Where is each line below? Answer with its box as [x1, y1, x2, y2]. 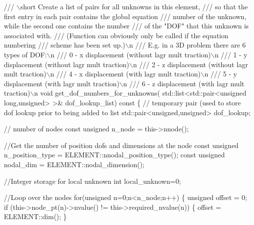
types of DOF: [4, 49, 47, 59]
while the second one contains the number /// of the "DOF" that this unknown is [4, 21, 249, 31]
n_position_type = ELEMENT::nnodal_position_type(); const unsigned [4, 150, 225, 160]
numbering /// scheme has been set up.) [4, 40, 125, 50]
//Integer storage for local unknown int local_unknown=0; [4, 175, 181, 186]
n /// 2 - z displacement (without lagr [133, 59, 248, 69]
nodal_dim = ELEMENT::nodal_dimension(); [4, 159, 145, 169]
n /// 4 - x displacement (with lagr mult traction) [50, 69, 201, 79]
